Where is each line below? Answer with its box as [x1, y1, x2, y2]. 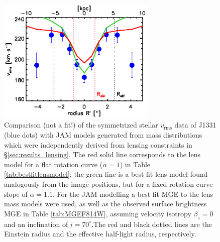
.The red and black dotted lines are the [91, 218, 212, 229]
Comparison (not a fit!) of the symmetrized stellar [4, 119, 158, 130]
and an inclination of [4, 218, 68, 229]
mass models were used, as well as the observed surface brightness [4, 198, 207, 209]
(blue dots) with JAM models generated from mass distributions [4, 129, 202, 140]
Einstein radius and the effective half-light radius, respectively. [4, 228, 196, 239]
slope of [4, 188, 28, 199]
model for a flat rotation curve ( [4, 159, 103, 169]
